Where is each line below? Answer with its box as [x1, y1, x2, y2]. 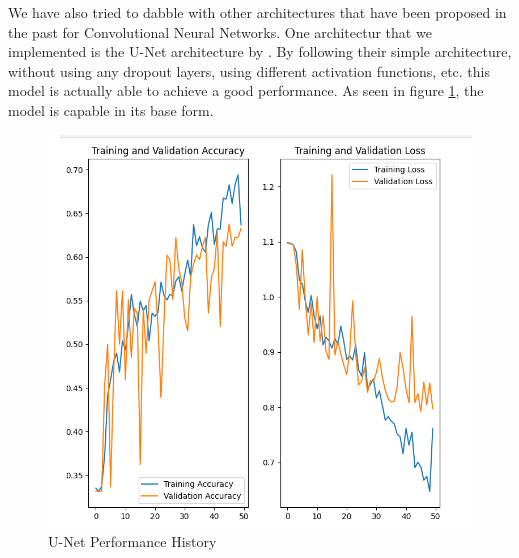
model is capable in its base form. [8, 99, 214, 120]
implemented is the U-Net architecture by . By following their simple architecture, [8, 41, 512, 62]
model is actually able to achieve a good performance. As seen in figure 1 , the [8, 80, 484, 101]
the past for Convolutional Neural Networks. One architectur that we [8, 21, 432, 42]
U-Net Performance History [48, 530, 217, 551]
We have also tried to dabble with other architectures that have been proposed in [8, 2, 507, 22]
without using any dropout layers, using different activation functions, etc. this [8, 60, 490, 81]
